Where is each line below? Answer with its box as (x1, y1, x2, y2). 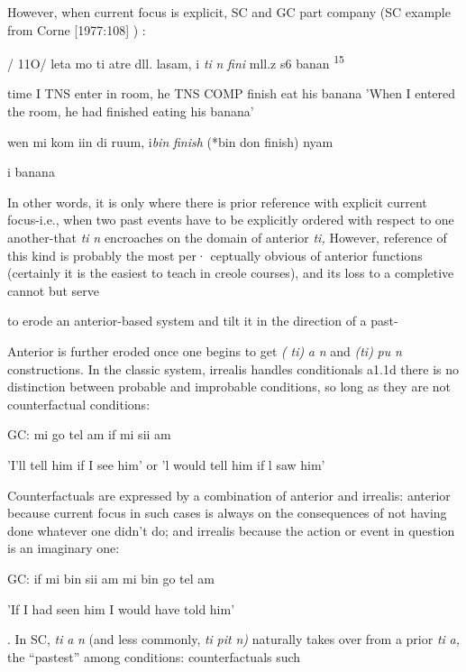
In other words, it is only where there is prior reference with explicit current (7, 192, 427, 211)
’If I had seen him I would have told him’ (7, 599, 235, 618)
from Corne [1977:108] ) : (7, 20, 146, 39)
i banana (7, 162, 55, 181)
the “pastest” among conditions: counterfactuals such (7, 647, 301, 666)
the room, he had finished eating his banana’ (7, 102, 254, 121)
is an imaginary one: (7, 539, 120, 557)
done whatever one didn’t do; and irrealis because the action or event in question (7, 520, 455, 539)
